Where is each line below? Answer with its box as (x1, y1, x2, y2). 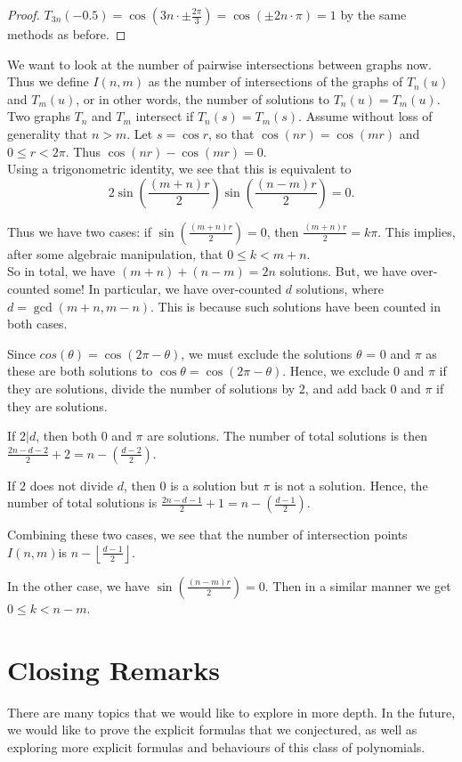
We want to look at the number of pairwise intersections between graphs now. (7, 54, 432, 73)
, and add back (304, 378, 386, 397)
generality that (7, 124, 88, 142)
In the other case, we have (7, 576, 150, 595)
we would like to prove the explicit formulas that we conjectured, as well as (7, 720, 417, 739)
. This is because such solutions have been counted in (150, 296, 441, 315)
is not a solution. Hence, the (274, 475, 428, 494)
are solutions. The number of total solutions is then (147, 426, 427, 445)
